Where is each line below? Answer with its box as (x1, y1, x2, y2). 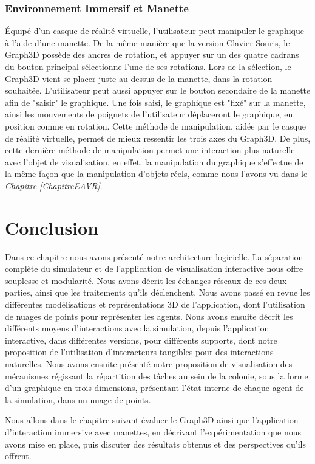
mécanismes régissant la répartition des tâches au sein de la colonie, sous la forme (5, 369, 308, 382)
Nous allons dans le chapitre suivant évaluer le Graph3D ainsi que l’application (5, 414, 299, 426)
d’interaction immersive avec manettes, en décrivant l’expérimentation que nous (5, 425, 302, 438)
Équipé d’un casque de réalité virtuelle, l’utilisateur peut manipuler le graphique (5, 24, 304, 37)
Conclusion (5, 215, 99, 240)
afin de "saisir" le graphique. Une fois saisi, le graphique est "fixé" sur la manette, (5, 95, 306, 108)
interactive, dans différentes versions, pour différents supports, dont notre (5, 333, 277, 346)
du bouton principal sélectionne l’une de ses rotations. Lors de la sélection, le (5, 60, 291, 72)
